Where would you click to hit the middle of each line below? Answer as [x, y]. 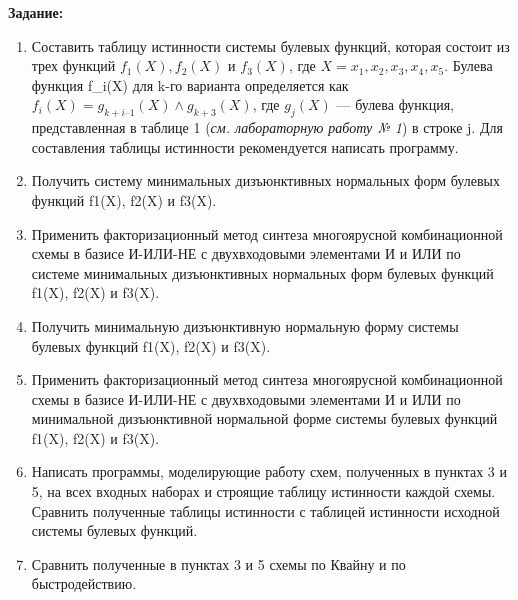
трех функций [73, 65]
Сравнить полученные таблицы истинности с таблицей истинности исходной [265, 510]
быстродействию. [84, 583]
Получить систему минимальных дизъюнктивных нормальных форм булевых [265, 180]
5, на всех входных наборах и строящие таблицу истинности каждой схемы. [263, 491]
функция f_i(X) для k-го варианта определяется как [190, 84]
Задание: [36, 12]
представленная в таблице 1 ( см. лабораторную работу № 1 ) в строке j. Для [267, 127]
